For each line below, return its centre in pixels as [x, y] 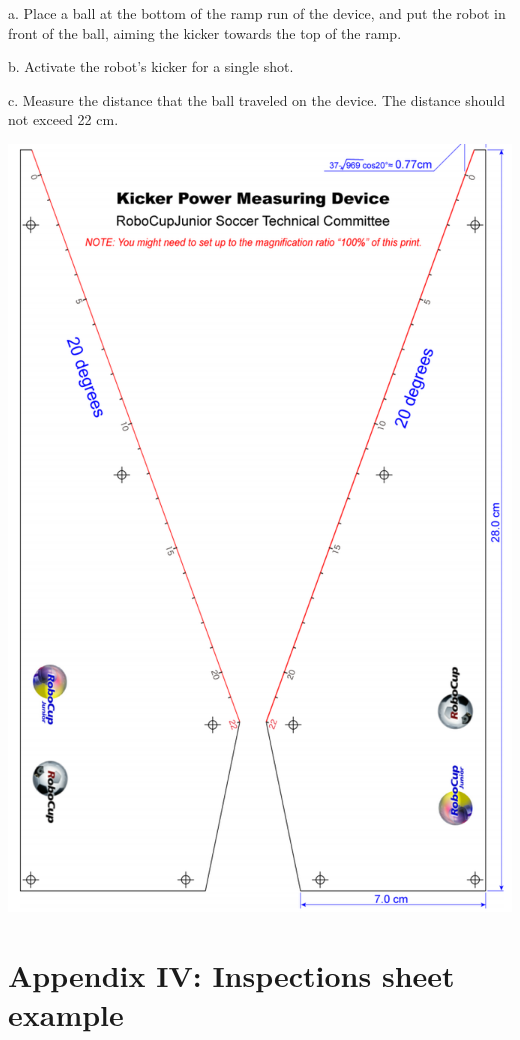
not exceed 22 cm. [63, 119]
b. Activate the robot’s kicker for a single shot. [151, 66]
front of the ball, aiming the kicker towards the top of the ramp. [205, 32]
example [66, 1013]
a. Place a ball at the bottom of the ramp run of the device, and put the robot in [257, 13]
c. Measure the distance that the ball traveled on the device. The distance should [256, 99]
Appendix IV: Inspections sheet [231, 974]
